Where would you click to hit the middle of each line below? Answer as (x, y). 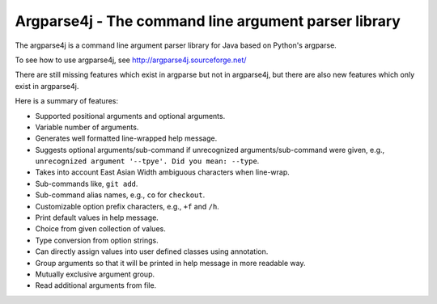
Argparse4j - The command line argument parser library (208, 21)
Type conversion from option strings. (97, 240)
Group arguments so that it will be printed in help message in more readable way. (170, 263)
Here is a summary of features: (67, 101)
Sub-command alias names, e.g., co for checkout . (120, 195)
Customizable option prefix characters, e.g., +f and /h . (127, 206)
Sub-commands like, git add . (87, 184)
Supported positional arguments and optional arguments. (130, 116)
